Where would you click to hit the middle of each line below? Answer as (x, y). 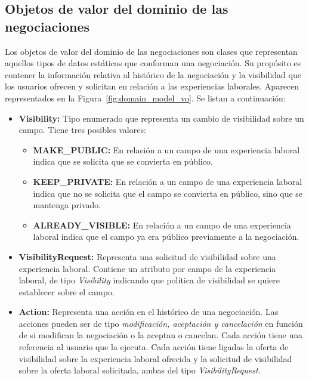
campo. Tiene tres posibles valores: (82, 130)
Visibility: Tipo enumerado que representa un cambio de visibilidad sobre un (161, 118)
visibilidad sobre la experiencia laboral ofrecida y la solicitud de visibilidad (155, 358)
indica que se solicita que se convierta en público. (123, 161)
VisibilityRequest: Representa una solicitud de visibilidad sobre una (147, 256)
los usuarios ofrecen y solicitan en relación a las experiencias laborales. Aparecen (152, 86)
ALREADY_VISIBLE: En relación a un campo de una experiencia (162, 225)
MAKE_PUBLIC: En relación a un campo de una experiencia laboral (166, 149)
